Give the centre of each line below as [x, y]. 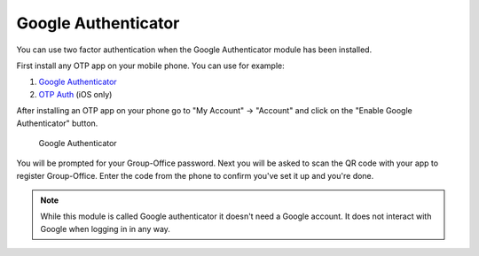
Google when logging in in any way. [105, 229]
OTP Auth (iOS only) [75, 94]
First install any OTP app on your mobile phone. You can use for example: [150, 66]
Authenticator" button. [57, 123]
